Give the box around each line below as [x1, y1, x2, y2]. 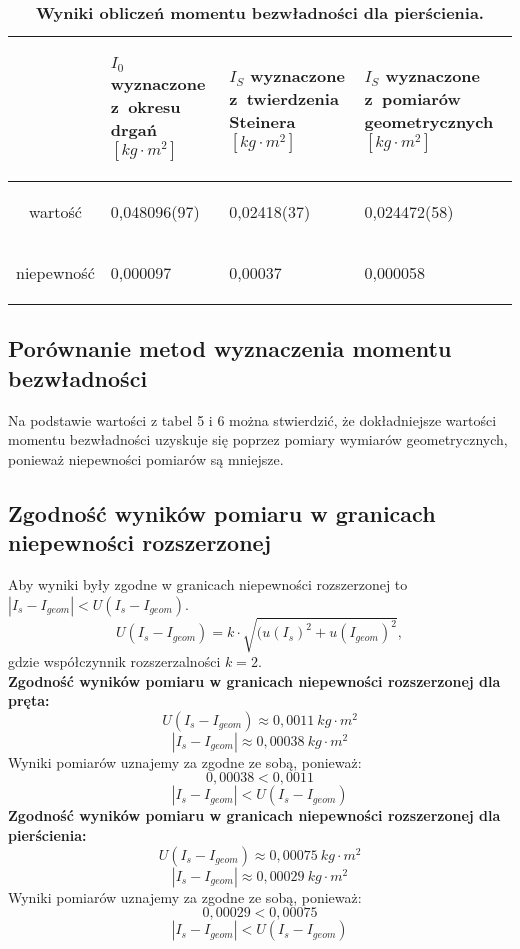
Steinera [229, 110, 296, 134]
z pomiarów [364, 87, 461, 111]
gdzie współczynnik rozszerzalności [8, 651, 221, 672]
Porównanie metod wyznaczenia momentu [8, 333, 452, 364]
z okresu [110, 94, 181, 118]
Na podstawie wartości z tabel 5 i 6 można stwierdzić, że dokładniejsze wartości [8, 409, 497, 430]
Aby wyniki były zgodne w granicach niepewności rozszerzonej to [8, 573, 408, 594]
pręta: [8, 690, 50, 711]
